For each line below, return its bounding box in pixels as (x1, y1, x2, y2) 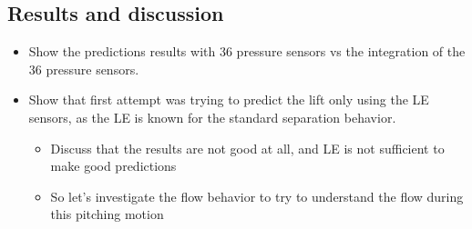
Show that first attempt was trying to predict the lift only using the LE (28, 90, 429, 109)
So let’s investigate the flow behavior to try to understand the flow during (50, 186, 464, 205)
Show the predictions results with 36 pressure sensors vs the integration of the (28, 42, 466, 61)
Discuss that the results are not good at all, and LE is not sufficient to (50, 138, 445, 157)
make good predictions (50, 156, 177, 175)
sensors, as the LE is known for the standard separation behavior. (28, 107, 396, 126)
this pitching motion (50, 204, 164, 224)
